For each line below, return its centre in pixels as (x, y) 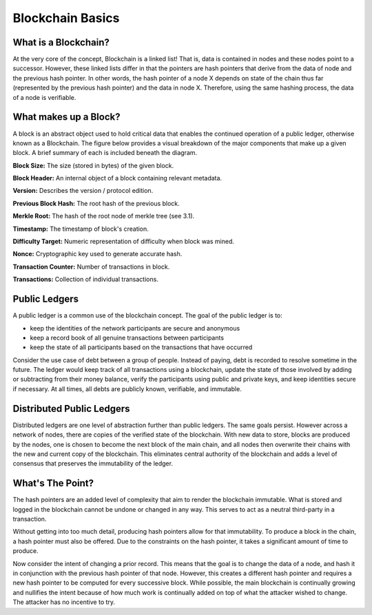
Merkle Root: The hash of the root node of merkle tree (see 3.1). (104, 216)
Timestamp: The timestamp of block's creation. (81, 229)
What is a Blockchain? (61, 42)
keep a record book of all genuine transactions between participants (127, 337)
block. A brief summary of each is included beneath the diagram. (105, 153)
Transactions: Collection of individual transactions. (85, 280)
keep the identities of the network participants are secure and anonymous (135, 328)
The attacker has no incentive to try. (64, 602)
